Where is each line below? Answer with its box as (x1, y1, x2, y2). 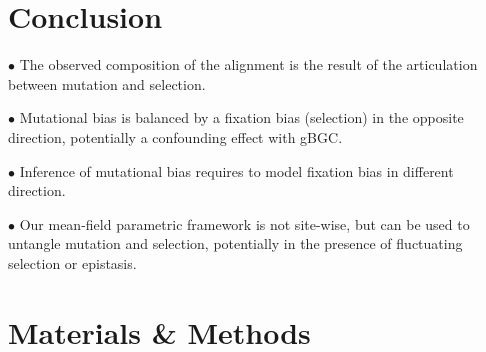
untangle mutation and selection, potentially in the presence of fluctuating (8, 233, 463, 254)
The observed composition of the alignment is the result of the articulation (19, 54, 478, 75)
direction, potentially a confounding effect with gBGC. (8, 126, 343, 147)
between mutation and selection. (8, 73, 206, 94)
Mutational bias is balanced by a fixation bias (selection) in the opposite (19, 107, 464, 128)
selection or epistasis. (8, 252, 137, 273)
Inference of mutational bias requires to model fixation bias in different (19, 160, 454, 181)
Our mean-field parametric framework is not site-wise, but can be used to (19, 213, 470, 234)
